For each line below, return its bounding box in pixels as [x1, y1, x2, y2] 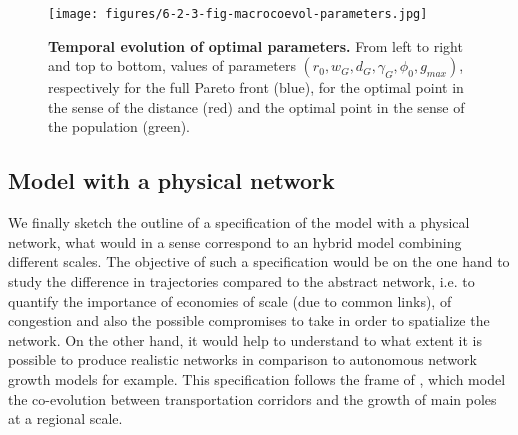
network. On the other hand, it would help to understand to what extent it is [8, 329, 482, 350]
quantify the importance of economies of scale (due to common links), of [8, 290, 452, 311]
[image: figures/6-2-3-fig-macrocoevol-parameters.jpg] [48, 7, 428, 21]
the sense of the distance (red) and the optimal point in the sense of [48, 96, 465, 117]
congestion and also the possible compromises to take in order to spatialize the [8, 310, 490, 331]
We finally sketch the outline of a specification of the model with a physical [8, 212, 470, 233]
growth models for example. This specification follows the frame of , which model [8, 368, 506, 389]
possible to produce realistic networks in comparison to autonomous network [8, 349, 477, 370]
